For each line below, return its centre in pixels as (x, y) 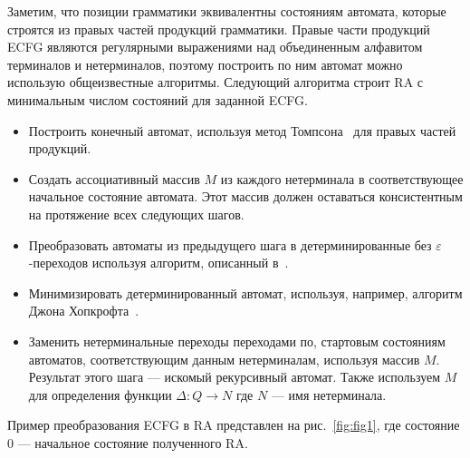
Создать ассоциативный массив (114, 178)
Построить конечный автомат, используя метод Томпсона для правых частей (242, 130)
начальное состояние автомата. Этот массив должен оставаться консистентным (245, 196)
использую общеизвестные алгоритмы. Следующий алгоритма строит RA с (216, 82)
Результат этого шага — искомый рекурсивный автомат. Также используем (235, 377)
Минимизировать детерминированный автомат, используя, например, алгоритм (245, 292)
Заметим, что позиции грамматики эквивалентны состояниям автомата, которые (227, 11)
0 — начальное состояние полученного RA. (128, 442)
